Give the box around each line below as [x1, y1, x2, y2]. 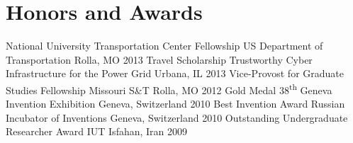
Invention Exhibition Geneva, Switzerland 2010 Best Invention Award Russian [6, 96, 345, 111]
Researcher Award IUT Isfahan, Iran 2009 [6, 124, 188, 139]
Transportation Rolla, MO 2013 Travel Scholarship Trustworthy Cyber [6, 52, 313, 67]
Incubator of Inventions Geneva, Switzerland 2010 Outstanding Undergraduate [6, 110, 348, 125]
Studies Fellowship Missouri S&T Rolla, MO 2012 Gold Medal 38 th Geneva [6, 80, 332, 97]
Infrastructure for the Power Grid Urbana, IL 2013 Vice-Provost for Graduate [6, 66, 344, 81]
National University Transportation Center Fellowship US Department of [6, 38, 323, 53]
